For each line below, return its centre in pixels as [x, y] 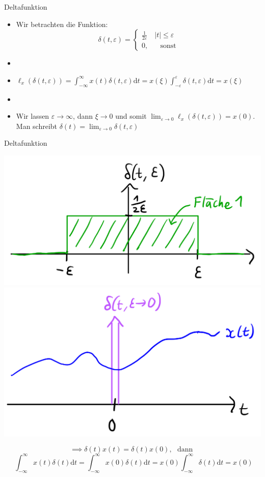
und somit [131, 116]
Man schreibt [37, 126]
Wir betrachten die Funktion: [62, 24]
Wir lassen [33, 116]
